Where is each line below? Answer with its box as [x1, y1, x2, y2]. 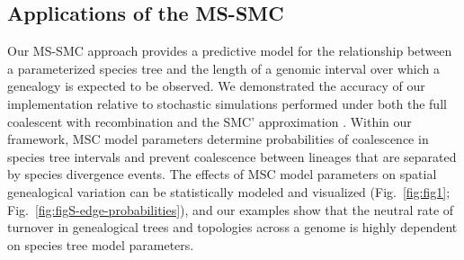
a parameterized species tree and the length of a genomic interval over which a [7, 58, 440, 77]
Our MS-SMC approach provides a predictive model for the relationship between [7, 41, 452, 60]
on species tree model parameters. [7, 235, 194, 254]
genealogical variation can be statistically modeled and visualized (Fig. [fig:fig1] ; [7, 182, 451, 201]
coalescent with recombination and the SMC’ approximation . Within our [7, 112, 412, 130]
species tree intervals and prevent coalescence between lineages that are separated [7, 147, 457, 166]
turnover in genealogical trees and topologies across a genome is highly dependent [7, 218, 458, 237]
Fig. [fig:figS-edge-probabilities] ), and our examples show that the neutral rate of [7, 200, 454, 219]
